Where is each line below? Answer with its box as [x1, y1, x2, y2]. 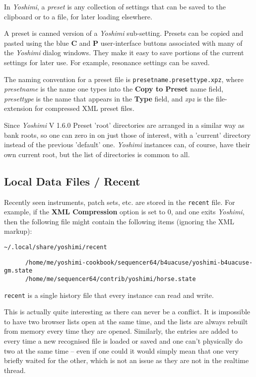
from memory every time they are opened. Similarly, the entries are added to [4, 326, 238, 336]
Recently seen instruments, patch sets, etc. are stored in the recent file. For [4, 196, 235, 207]
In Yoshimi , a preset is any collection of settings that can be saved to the [4, 1, 226, 11]
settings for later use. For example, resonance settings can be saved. [4, 57, 210, 67]
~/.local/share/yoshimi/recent [4, 244, 107, 251]
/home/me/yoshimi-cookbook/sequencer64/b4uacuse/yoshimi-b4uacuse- [25, 259, 253, 266]
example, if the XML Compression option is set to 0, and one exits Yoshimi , [4, 206, 245, 217]
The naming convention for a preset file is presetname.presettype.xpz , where [4, 74, 244, 84]
